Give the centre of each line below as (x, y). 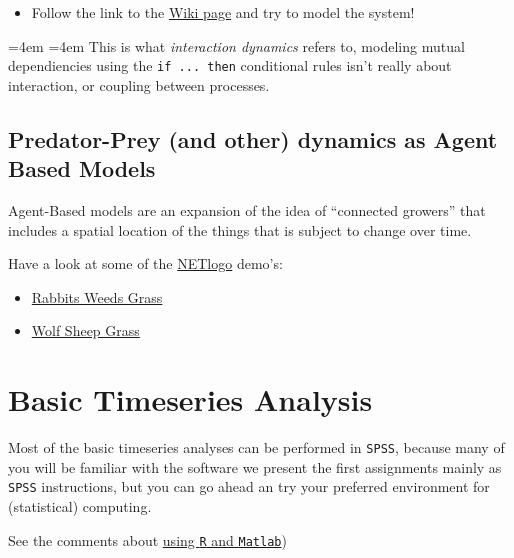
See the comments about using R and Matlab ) (147, 539)
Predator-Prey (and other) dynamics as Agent (253, 138)
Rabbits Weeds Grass (97, 296)
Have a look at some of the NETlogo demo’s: (145, 263)
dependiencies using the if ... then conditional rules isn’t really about (230, 65)
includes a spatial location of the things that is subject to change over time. (240, 229)
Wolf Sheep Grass (85, 330)
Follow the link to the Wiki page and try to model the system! (223, 12)
